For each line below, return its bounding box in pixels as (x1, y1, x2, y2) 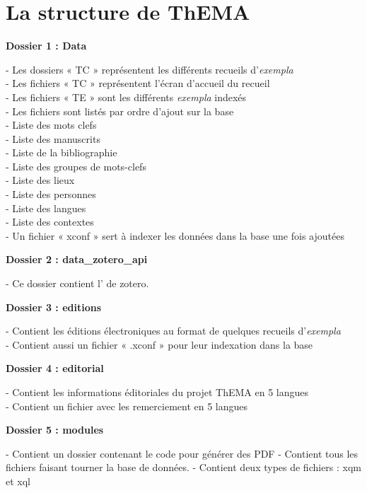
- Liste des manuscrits (6, 131, 100, 146)
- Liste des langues (6, 200, 86, 215)
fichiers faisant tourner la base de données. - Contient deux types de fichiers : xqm (6, 460, 362, 475)
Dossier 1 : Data (6, 38, 87, 53)
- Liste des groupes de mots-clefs (6, 158, 146, 173)
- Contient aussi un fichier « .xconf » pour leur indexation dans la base (6, 337, 313, 352)
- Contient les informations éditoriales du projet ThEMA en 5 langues (6, 385, 309, 399)
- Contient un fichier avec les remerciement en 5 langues (6, 398, 248, 413)
